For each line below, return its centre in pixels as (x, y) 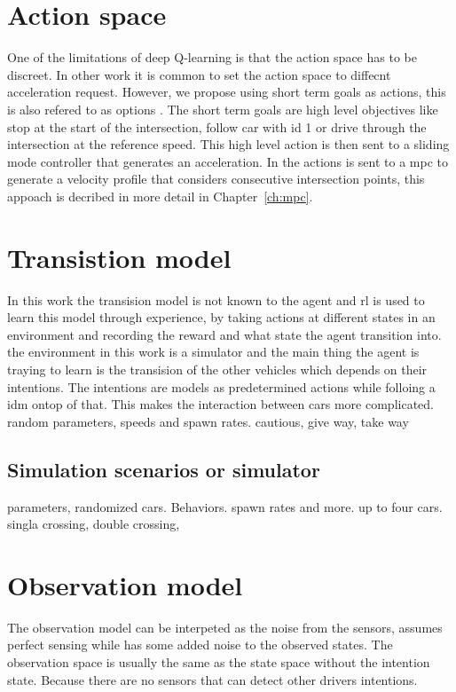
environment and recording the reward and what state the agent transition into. (224, 334)
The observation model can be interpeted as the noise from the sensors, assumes (225, 627)
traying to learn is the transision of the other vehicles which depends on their (217, 369)
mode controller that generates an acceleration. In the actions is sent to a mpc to (228, 161)
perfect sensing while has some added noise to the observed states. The (200, 645)
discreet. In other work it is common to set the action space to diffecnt (199, 74)
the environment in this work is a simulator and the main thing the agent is (213, 352)
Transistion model (119, 257)
